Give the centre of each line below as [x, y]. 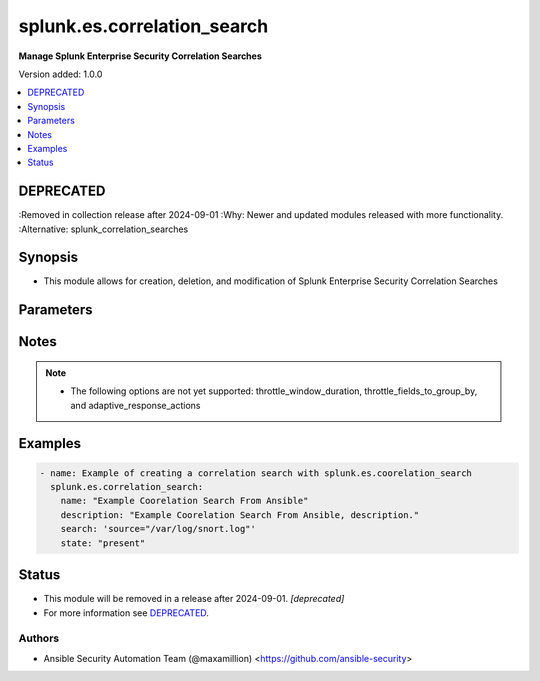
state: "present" [103, 543]
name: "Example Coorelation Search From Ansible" [184, 501]
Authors [39, 638]
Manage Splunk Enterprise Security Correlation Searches [140, 56]
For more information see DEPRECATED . [126, 612]
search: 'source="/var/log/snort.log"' [158, 529]
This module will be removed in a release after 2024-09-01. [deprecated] [194, 599]
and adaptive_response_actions [135, 405]
